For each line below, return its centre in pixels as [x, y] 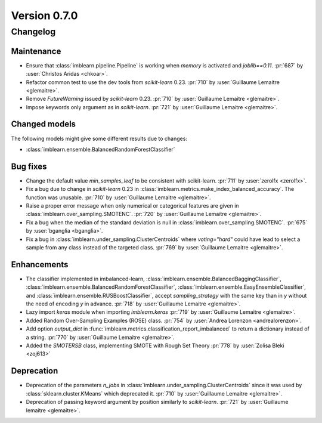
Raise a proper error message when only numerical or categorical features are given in [132, 206]
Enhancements [40, 265]
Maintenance [36, 51]
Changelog [33, 32]
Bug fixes [29, 166]
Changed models [44, 124]
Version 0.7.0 [44, 16]
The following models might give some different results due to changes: [99, 138]
